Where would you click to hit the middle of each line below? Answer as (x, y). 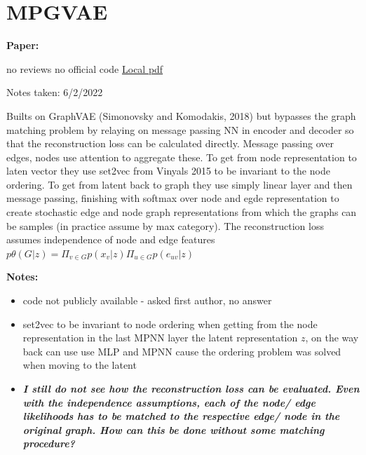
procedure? (49, 443)
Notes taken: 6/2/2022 (55, 92)
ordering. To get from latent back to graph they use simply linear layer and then (179, 184)
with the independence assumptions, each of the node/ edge (169, 402)
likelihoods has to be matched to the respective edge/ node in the (181, 416)
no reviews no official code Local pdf (85, 68)
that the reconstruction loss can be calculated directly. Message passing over (170, 143)
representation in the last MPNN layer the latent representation (160, 338)
